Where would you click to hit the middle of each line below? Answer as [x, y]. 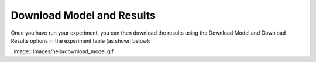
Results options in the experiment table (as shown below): [80, 40]
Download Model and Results [83, 15]
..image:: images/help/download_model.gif [62, 51]
